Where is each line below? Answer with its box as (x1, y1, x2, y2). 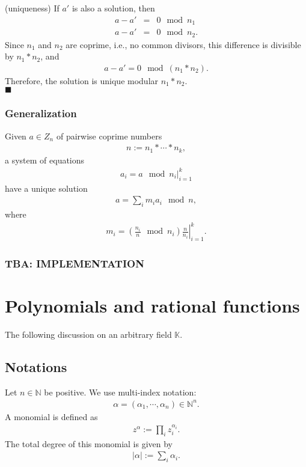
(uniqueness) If (5, 2, 60, 14)
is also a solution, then (72, 2, 155, 14)
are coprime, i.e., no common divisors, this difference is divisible (66, 38, 301, 50)
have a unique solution (5, 182, 88, 194)
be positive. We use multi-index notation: (44, 385, 197, 398)
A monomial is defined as (5, 410, 98, 423)
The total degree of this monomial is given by (5, 437, 173, 450)
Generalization (5, 106, 77, 121)
